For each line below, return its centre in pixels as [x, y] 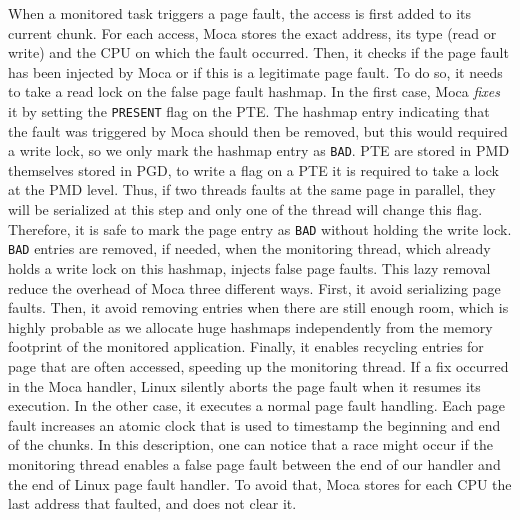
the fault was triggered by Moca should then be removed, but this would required [258, 130]
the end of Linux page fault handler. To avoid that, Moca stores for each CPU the [260, 483]
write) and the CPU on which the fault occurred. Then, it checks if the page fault [258, 52]
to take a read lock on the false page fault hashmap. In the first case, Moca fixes [254, 91]
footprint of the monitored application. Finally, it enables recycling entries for [246, 346]
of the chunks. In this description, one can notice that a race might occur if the [250, 444]
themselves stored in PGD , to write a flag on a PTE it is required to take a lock [253, 169]
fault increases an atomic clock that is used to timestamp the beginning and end [254, 424]
